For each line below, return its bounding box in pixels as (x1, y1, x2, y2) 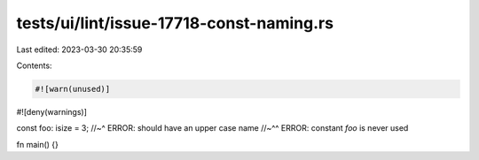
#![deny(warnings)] (16, 106, 88, 117)
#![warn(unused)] (35, 84, 111, 94)
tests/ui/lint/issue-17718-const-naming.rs (16, 13, 334, 33)
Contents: (16, 60, 52, 71)
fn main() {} (16, 139, 59, 149)
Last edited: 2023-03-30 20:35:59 (16, 44, 143, 55)
